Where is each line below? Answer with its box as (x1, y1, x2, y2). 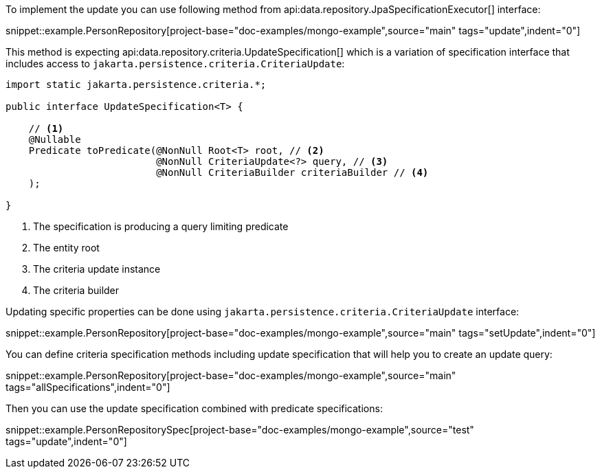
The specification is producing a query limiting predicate (33, 221, 289, 232)
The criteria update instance (33, 263, 161, 275)
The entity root (33, 242, 100, 253)
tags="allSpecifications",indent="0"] (5, 381, 170, 393)
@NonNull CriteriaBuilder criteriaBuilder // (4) (156, 167, 429, 178)
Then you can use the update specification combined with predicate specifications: (5, 403, 383, 414)
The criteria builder (33, 284, 120, 296)
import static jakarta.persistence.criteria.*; (5, 79, 267, 90)
